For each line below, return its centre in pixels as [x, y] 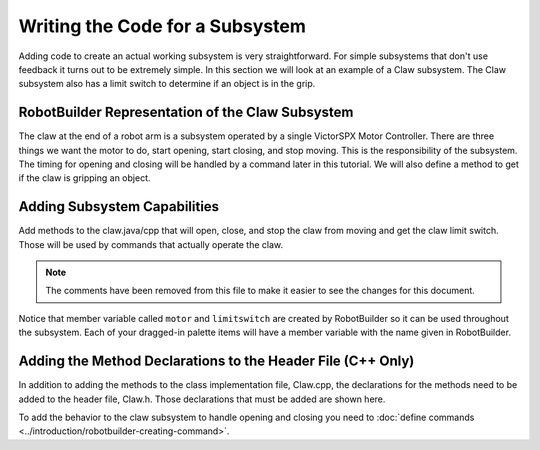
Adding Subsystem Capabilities [119, 206]
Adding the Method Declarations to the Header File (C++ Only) [216, 361]
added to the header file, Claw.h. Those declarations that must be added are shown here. [202, 399]
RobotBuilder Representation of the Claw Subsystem [186, 112]
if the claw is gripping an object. [84, 178]
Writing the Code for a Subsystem [162, 26]
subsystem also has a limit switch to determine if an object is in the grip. [167, 84]
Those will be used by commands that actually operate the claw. [151, 244]
